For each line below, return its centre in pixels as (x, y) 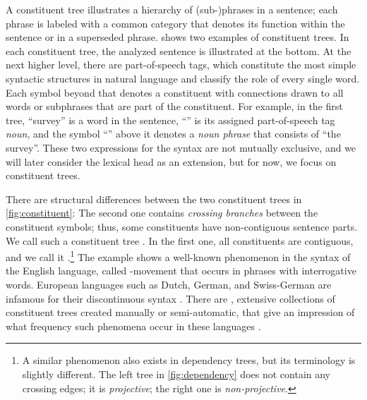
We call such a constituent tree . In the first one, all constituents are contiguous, (180, 240)
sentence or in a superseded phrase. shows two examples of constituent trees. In (178, 37)
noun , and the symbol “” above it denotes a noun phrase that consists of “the (173, 134)
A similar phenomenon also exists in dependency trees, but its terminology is (189, 360)
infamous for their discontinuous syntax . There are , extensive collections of (170, 298)
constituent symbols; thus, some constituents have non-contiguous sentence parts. (182, 226)
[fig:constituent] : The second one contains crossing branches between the (162, 213)
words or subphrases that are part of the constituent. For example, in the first (174, 106)
